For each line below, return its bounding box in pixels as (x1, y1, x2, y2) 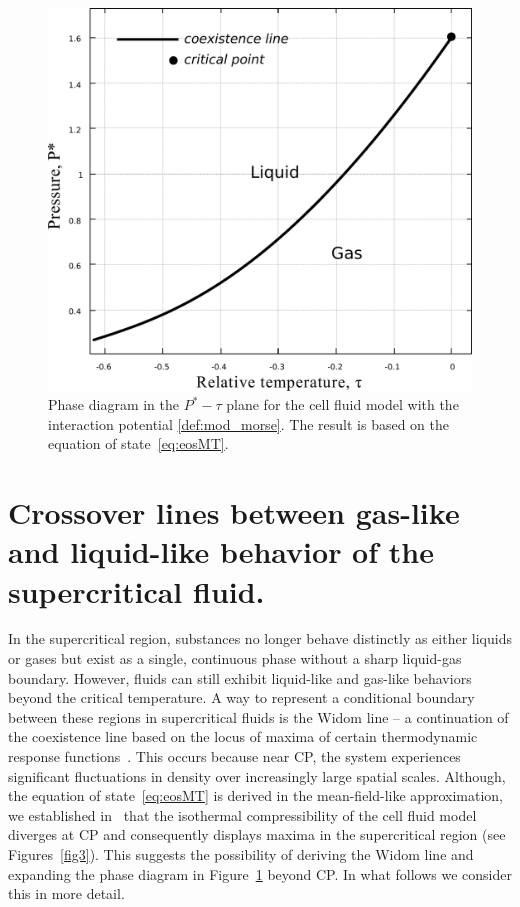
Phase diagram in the (48, 394, 179, 415)
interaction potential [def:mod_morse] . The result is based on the (48, 413, 450, 434)
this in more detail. (8, 883, 125, 904)
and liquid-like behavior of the (8, 531, 434, 572)
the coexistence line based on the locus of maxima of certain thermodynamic (8, 726, 478, 747)
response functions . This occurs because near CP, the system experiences (8, 746, 461, 767)
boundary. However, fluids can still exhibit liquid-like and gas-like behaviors (8, 667, 472, 688)
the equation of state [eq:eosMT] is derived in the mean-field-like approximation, (8, 785, 503, 806)
